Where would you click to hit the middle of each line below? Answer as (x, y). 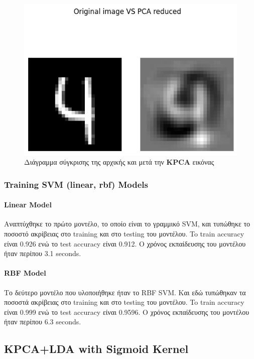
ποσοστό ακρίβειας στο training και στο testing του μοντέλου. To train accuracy (124, 233)
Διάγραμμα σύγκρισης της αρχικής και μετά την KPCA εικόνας (119, 162)
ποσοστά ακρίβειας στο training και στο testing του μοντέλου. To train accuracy (124, 302)
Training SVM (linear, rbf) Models (76, 184)
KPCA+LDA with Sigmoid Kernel (96, 349)
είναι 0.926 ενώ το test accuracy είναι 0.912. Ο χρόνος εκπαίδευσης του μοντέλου (125, 243)
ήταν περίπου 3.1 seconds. (43, 253)
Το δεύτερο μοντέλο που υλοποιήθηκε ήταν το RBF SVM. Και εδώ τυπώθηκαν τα (125, 292)
